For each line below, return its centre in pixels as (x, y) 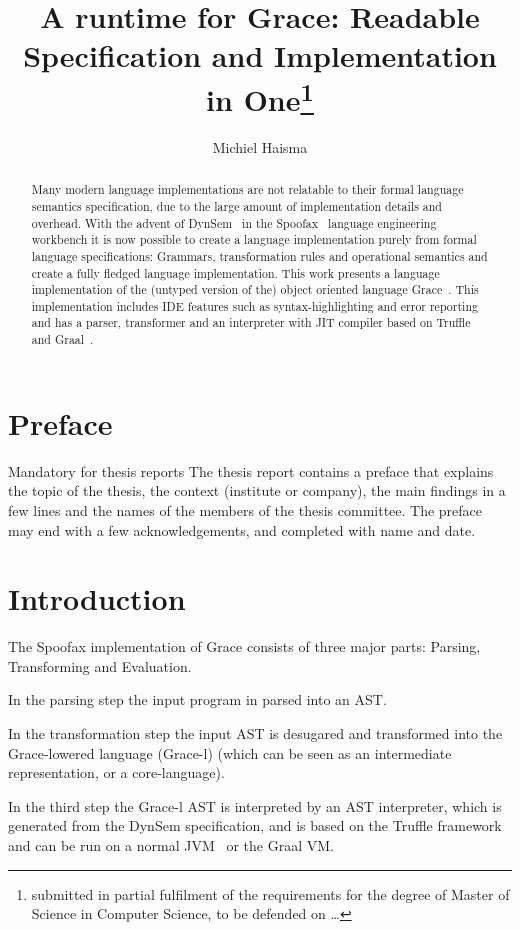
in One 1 (260, 96)
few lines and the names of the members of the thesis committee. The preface (245, 509)
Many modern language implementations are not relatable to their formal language (247, 189)
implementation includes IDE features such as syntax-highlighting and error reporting (254, 305)
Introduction (97, 598)
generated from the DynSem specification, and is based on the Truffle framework (255, 825)
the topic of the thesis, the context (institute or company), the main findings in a (257, 490)
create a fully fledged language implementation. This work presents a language (235, 272)
